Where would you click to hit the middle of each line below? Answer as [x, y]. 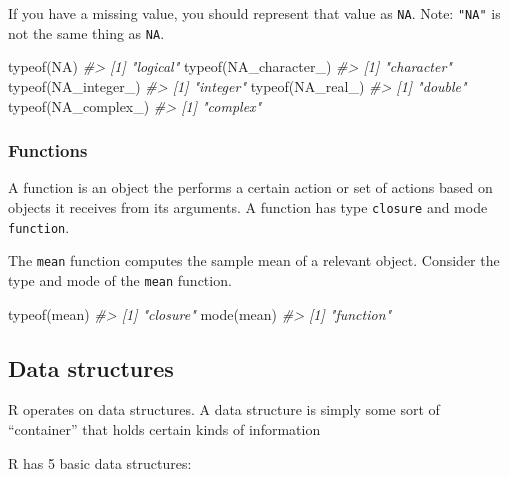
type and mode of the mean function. [120, 279]
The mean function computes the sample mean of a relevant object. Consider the [254, 260]
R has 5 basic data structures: [100, 462]
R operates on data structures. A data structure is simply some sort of [224, 409]
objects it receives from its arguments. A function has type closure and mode [248, 206]
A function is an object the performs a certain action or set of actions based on [250, 187]
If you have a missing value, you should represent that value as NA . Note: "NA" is [254, 13]
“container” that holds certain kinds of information [164, 428]
